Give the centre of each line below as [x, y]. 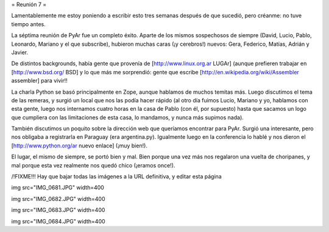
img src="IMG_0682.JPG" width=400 [58, 199]
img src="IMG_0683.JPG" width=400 [58, 210]
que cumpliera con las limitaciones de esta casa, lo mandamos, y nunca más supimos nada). [127, 117]
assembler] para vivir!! [39, 81]
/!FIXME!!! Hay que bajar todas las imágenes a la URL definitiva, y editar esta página [116, 177]
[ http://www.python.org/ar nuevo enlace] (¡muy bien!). [79, 146]
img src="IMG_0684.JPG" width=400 [58, 221]
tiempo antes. [28, 24]
